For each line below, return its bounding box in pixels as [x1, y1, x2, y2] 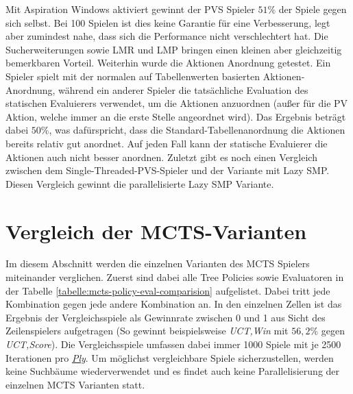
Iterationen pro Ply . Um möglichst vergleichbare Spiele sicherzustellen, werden [5, 350, 334, 365]
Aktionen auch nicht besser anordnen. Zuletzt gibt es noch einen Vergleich [5, 149, 317, 164]
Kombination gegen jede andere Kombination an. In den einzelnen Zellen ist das [5, 297, 342, 311]
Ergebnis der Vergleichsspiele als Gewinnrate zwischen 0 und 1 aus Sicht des [5, 310, 326, 324]
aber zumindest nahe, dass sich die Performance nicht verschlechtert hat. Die [5, 29, 328, 43]
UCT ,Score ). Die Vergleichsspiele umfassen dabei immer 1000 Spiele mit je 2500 [5, 337, 341, 351]
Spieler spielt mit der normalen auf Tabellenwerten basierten [5, 69, 260, 83]
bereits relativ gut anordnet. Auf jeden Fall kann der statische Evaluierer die [5, 136, 328, 150]
